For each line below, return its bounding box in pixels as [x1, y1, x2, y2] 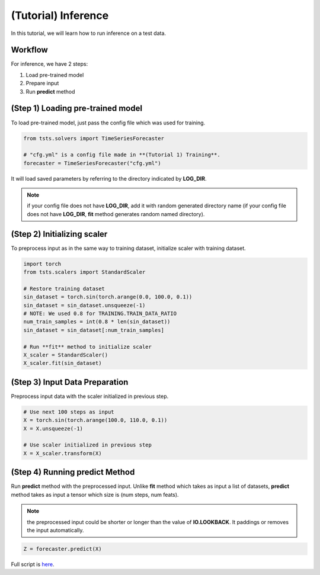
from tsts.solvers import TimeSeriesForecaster [23, 135, 164, 142]
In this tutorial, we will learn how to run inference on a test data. [11, 30, 166, 37]
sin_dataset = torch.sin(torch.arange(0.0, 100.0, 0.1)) [23, 294, 193, 300]
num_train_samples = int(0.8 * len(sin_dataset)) [23, 319, 171, 325]
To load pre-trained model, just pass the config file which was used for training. [11, 119, 206, 126]
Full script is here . [11, 560, 55, 568]
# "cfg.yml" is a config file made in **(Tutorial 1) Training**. [23, 152, 220, 158]
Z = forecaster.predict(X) [23, 545, 102, 552]
